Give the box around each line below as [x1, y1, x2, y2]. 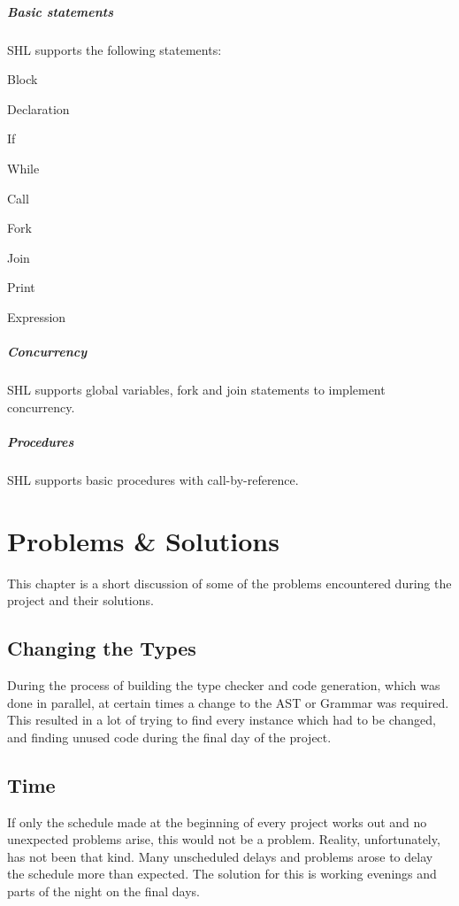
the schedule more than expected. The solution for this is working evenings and [7, 864, 437, 883]
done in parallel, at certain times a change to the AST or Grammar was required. [7, 693, 449, 711]
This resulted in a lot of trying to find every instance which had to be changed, [7, 710, 436, 729]
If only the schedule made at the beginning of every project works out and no [7, 812, 427, 831]
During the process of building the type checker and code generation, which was [7, 675, 440, 694]
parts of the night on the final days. [7, 881, 200, 900]
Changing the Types [7, 634, 196, 662]
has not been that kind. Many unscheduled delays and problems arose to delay [7, 847, 433, 865]
